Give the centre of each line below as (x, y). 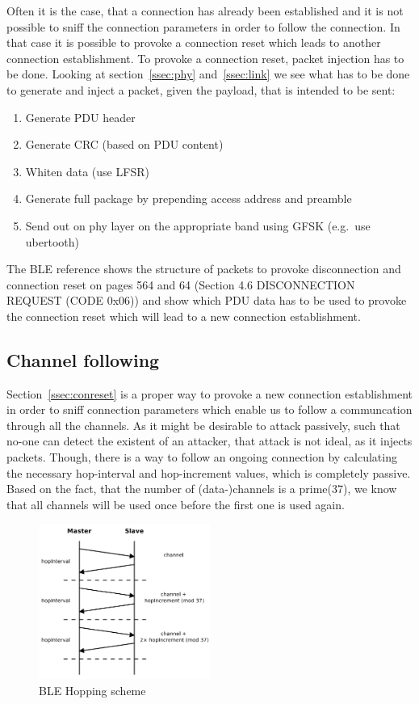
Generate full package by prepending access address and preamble (189, 198)
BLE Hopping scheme (92, 690)
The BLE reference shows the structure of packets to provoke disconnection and (204, 269)
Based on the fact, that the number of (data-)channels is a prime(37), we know (202, 489)
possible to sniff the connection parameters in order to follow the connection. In (203, 26)
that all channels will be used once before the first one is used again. (176, 504)
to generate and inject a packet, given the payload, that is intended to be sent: (201, 89)
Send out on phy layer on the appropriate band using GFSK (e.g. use (198, 225)
